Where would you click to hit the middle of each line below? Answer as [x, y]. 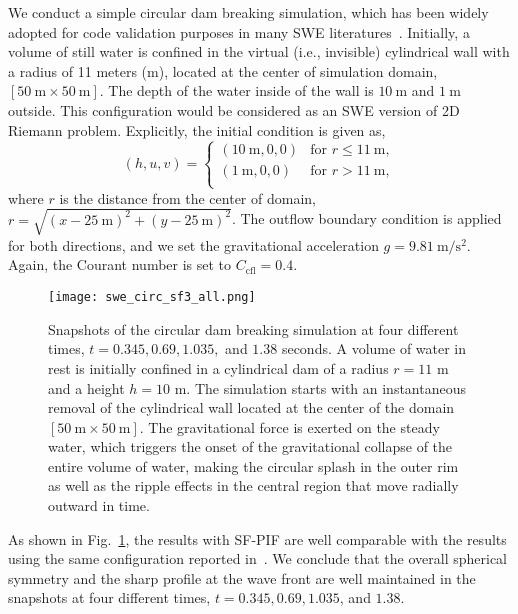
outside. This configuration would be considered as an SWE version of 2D [234, 109]
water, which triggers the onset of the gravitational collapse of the [250, 446]
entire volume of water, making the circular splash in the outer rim [253, 465]
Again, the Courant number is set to [120, 264]
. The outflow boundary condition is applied [366, 218]
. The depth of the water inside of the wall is [236, 90]
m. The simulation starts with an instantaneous [320, 387]
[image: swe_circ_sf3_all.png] [152, 297]
